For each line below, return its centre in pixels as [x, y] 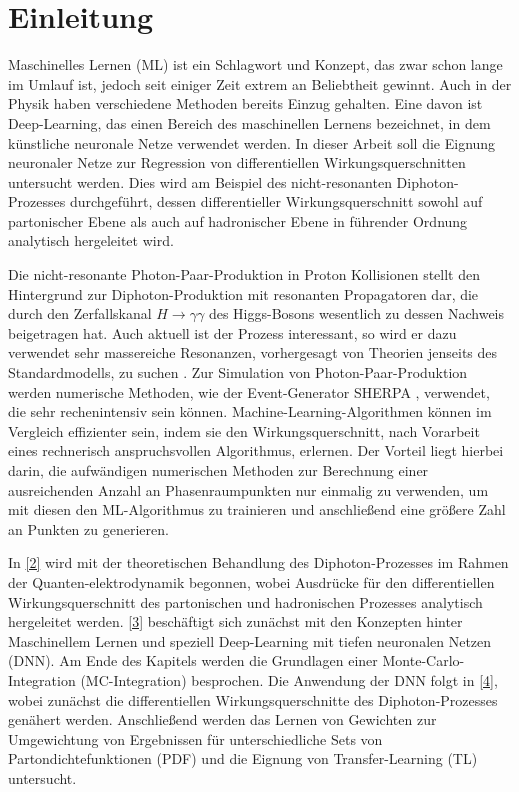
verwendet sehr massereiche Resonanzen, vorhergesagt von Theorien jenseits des [253, 352]
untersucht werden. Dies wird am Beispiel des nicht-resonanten [200, 181]
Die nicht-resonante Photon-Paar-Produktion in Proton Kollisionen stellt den [244, 274]
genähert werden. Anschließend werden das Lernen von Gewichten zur [222, 719]
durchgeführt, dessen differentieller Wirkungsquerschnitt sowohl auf [276, 201]
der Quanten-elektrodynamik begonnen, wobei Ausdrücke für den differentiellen [251, 581]
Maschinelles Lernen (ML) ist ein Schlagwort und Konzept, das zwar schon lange [255, 64]
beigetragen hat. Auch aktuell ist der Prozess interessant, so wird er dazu [232, 332]
